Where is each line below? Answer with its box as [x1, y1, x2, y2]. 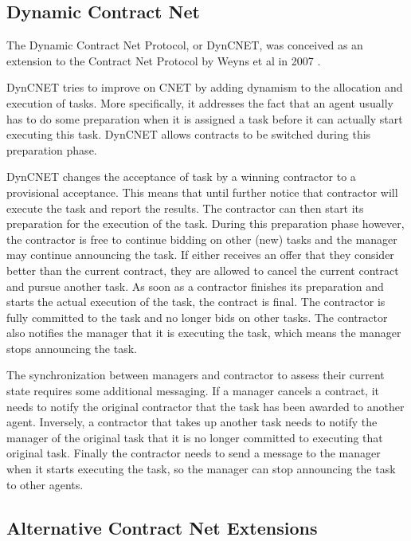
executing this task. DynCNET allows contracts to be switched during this [6, 126, 371, 143]
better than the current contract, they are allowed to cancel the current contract [6, 261, 399, 278]
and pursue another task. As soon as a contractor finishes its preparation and [6, 277, 384, 294]
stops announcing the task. [6, 339, 137, 356]
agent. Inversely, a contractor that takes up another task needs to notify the [6, 414, 378, 430]
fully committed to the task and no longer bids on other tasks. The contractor [6, 308, 388, 325]
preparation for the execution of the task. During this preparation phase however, [6, 215, 405, 232]
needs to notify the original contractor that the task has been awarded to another [6, 398, 405, 414]
